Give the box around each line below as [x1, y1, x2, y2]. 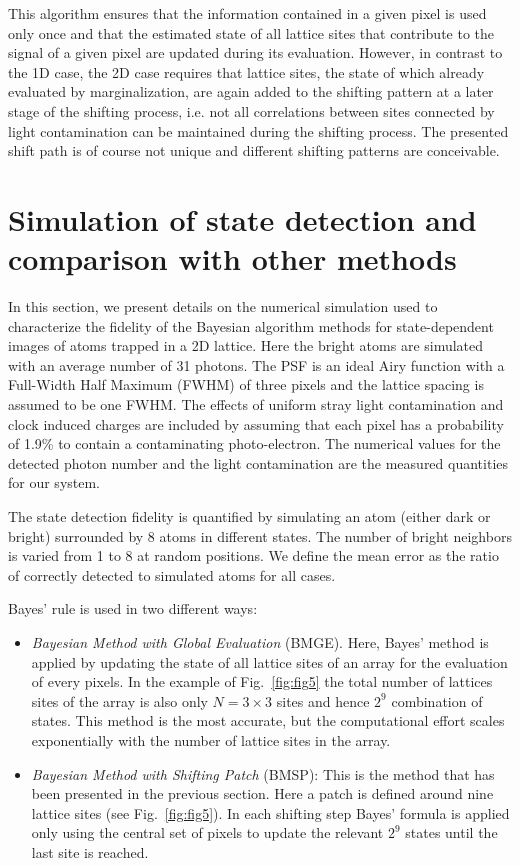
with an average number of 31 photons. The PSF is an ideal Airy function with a [8, 354, 505, 375]
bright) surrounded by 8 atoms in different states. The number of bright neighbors [8, 525, 512, 546]
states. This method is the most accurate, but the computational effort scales [31, 710, 505, 731]
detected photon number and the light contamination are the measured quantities [8, 452, 509, 473]
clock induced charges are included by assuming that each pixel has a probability [8, 413, 504, 434]
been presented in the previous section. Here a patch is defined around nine [31, 783, 494, 804]
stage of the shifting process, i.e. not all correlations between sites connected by [8, 100, 495, 121]
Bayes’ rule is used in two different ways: [8, 598, 258, 619]
